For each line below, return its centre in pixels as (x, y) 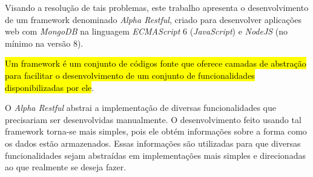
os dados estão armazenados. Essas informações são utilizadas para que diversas (153, 143)
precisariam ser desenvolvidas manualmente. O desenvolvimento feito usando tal (153, 119)
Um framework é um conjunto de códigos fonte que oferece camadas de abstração (156, 63)
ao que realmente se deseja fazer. (66, 167)
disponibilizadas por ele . (50, 87)
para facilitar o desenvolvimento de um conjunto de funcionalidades (130, 75)
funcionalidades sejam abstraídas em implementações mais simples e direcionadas (155, 155)
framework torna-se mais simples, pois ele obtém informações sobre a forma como (156, 131)
